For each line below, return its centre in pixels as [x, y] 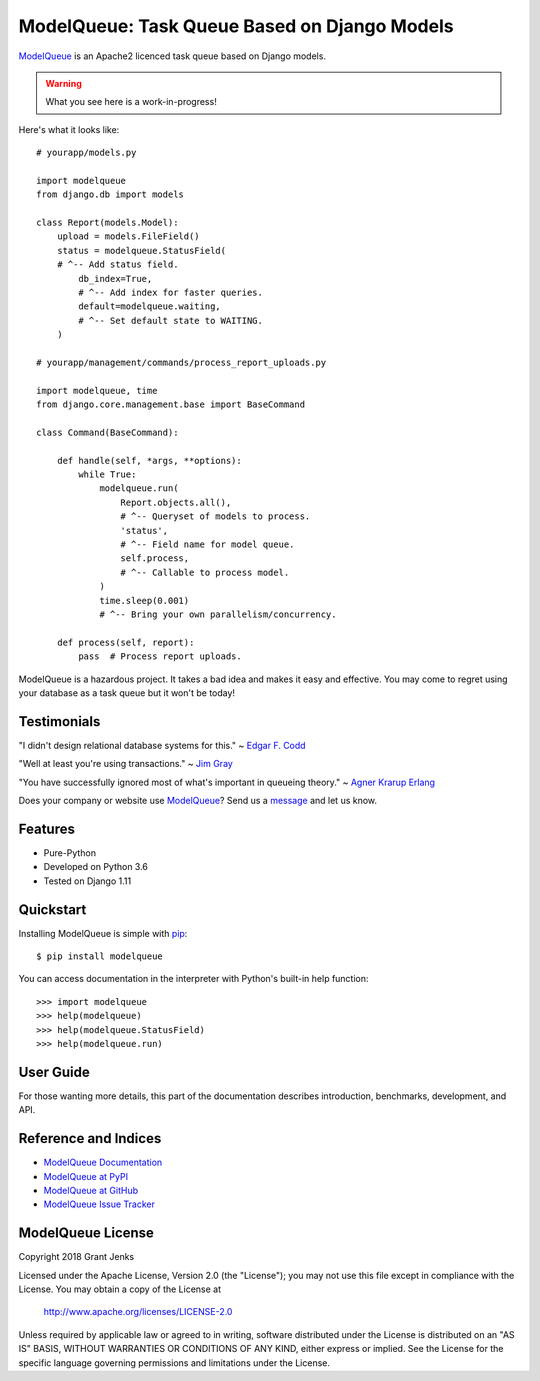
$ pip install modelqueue [100, 956]
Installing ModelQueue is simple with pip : [103, 933]
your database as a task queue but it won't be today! [126, 692]
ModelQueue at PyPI [86, 1176]
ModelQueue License [86, 1233]
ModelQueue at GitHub [91, 1190]
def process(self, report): [125, 642]
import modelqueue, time [97, 390]
